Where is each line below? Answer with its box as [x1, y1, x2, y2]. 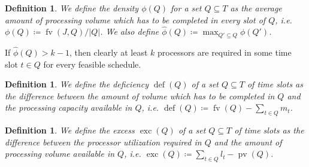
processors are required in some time [157, 46, 292, 59]
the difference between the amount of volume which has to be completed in [5, 89, 275, 102]
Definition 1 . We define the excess [5, 124, 135, 136]
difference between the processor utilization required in [5, 135, 202, 148]
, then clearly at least [69, 46, 148, 59]
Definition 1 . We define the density [5, 2, 139, 14]
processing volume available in [5, 147, 115, 160]
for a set [171, 2, 202, 14]
